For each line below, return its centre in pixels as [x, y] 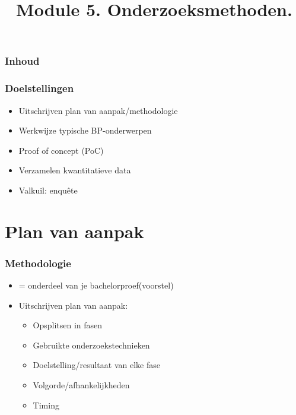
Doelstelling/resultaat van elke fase [96, 365]
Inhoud [22, 61]
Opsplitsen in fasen [68, 325]
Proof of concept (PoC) [61, 150]
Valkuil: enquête [48, 190]
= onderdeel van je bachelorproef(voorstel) [96, 285]
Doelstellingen [39, 88]
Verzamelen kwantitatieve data [75, 170]
